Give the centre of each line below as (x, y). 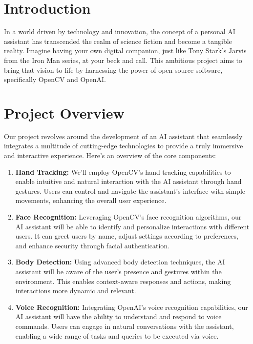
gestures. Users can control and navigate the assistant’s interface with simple (130, 191)
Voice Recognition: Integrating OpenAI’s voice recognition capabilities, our (132, 307)
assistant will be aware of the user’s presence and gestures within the (118, 271)
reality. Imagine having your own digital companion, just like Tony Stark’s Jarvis (125, 51)
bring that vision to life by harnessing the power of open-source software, (113, 70)
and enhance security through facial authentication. (92, 245)
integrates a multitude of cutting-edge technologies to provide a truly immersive (124, 146)
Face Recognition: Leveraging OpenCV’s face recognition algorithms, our (128, 216)
